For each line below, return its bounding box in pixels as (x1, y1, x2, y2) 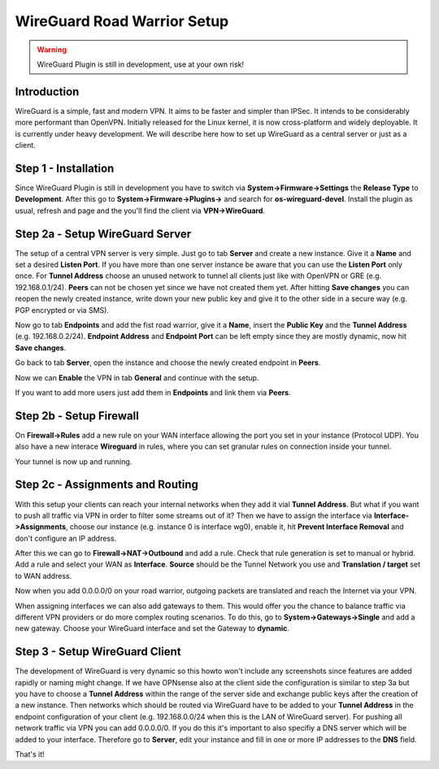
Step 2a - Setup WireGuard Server (15, 227, 192, 241)
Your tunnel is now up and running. (15, 456, 133, 467)
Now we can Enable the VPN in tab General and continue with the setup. (15, 372, 259, 382)
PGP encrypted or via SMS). (15, 305, 110, 315)
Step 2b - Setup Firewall (15, 409, 140, 423)
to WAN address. (15, 571, 72, 580)
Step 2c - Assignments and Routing (15, 478, 199, 492)
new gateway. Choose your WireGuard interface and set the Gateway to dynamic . (15, 623, 290, 633)
